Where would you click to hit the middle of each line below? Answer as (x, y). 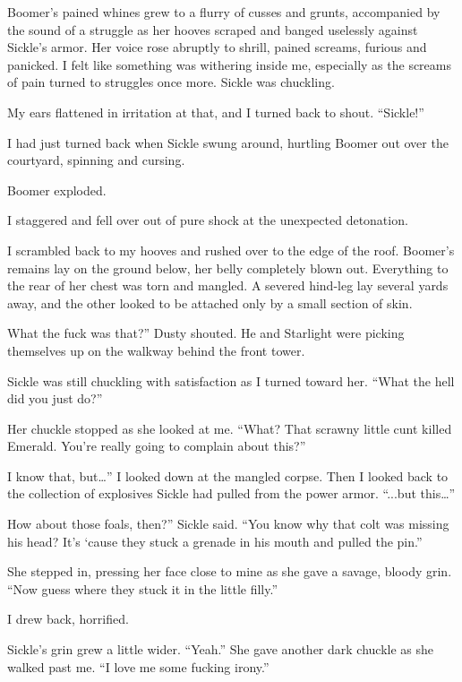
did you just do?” (55, 398)
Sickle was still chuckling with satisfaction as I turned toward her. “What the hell (231, 380)
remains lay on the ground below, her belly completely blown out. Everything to (228, 268)
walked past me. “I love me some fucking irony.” (138, 666)
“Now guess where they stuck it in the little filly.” (143, 588)
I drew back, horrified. (68, 619)
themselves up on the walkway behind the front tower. (156, 350)
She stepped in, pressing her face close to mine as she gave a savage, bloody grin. (230, 571)
